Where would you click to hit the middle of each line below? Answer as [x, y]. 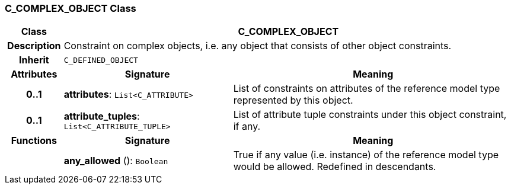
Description [34, 46]
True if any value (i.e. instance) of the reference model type [366, 155]
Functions [34, 141]
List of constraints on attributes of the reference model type [367, 89]
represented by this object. [293, 100]
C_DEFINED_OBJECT [101, 60]
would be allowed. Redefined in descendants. [335, 167]
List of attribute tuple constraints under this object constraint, [370, 115]
